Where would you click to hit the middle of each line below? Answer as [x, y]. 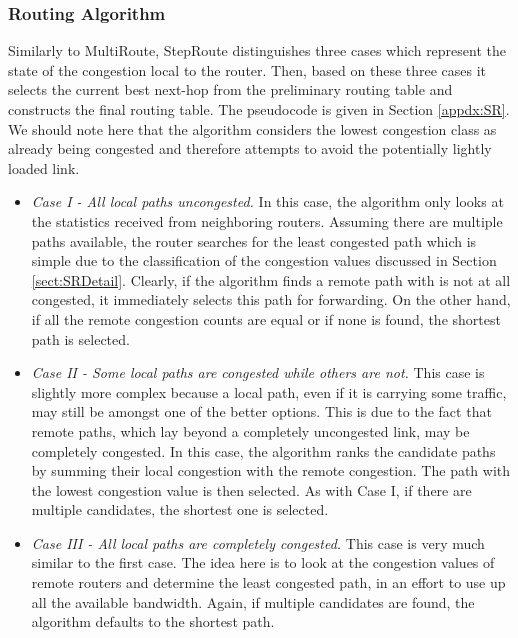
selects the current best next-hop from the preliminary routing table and [230, 89]
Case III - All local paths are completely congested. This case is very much [258, 542]
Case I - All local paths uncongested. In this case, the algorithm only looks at [267, 201]
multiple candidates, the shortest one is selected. [180, 509]
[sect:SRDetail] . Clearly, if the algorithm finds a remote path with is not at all [271, 279]
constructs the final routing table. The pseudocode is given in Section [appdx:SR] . [259, 109]
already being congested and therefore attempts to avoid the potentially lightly [250, 148]
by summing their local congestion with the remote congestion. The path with [271, 470]
